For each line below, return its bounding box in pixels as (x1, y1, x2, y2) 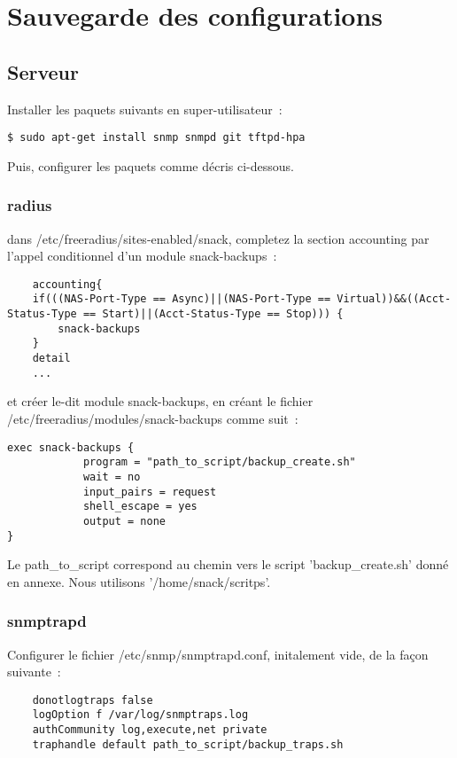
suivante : (7, 662, 61, 681)
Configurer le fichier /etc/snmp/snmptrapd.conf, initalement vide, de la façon (7, 645, 429, 663)
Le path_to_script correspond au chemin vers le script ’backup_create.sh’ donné (7, 555, 449, 574)
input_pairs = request (82, 485, 217, 498)
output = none (82, 514, 166, 527)
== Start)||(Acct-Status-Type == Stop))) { (82, 308, 344, 321)
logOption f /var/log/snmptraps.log (32, 708, 249, 722)
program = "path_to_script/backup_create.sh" (82, 456, 356, 469)
